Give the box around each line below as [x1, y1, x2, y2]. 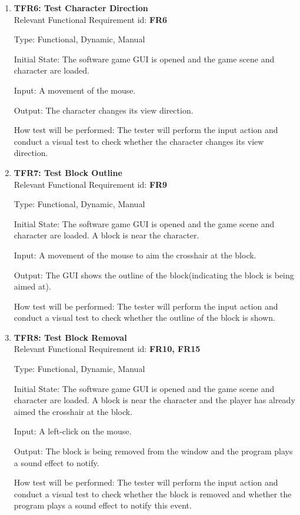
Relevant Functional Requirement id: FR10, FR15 [14, 343, 201, 355]
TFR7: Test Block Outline [14, 166, 122, 178]
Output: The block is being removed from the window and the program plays [14, 445, 293, 457]
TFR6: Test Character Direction [14, 2, 148, 14]
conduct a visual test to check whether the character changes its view [14, 135, 264, 147]
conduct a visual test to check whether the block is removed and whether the [14, 487, 292, 500]
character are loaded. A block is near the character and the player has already [14, 394, 295, 406]
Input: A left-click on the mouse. [14, 425, 132, 437]
